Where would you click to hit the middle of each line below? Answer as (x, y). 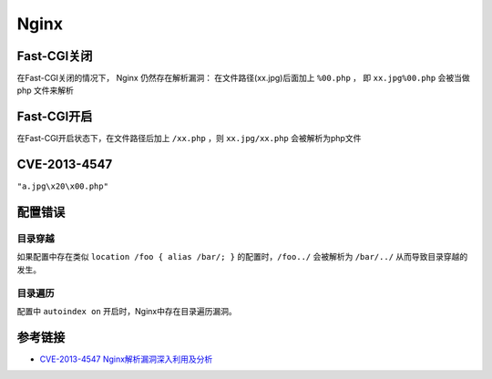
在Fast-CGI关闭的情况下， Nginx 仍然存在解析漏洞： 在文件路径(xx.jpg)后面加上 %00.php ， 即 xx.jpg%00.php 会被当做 (243, 78)
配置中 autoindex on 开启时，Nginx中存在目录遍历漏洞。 (127, 311)
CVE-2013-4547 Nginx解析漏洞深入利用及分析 (126, 359)
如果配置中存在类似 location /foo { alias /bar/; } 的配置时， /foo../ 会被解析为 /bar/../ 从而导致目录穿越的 (242, 257)
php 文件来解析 (46, 90)
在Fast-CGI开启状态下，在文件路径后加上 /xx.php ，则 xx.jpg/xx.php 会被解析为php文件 (189, 138)
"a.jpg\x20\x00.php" (63, 186)
